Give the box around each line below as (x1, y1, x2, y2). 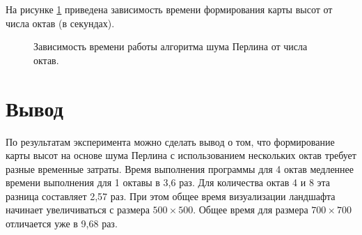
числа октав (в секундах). (6, 15, 115, 30)
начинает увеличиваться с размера (6, 202, 150, 217)
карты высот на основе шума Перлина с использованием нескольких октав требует (6, 148, 356, 162)
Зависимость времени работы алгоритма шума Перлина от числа (33, 39, 308, 54)
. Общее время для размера (193, 202, 308, 217)
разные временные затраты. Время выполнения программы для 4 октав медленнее (6, 161, 354, 176)
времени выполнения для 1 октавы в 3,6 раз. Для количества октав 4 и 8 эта (6, 175, 331, 190)
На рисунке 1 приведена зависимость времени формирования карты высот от (6, 2, 333, 16)
